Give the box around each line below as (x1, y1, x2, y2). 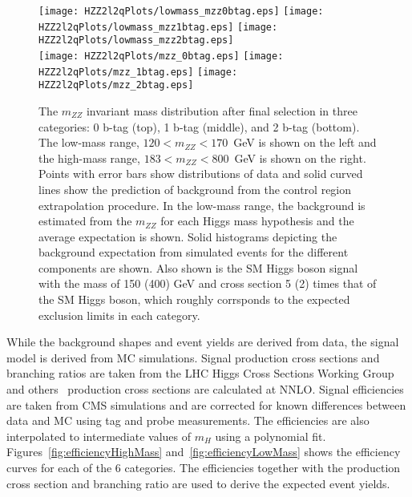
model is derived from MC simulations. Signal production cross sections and (6, 349, 380, 366)
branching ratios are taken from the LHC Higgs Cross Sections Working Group (6, 365, 394, 382)
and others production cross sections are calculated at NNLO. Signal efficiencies (6, 381, 404, 398)
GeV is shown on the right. (234, 149, 366, 166)
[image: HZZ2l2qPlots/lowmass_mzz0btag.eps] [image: (38, 6, 324, 17)
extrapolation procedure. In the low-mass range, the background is (38, 196, 366, 213)
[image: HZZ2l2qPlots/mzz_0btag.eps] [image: (38, 50, 284, 62)
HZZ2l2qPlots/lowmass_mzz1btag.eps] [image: (38, 21, 278, 33)
